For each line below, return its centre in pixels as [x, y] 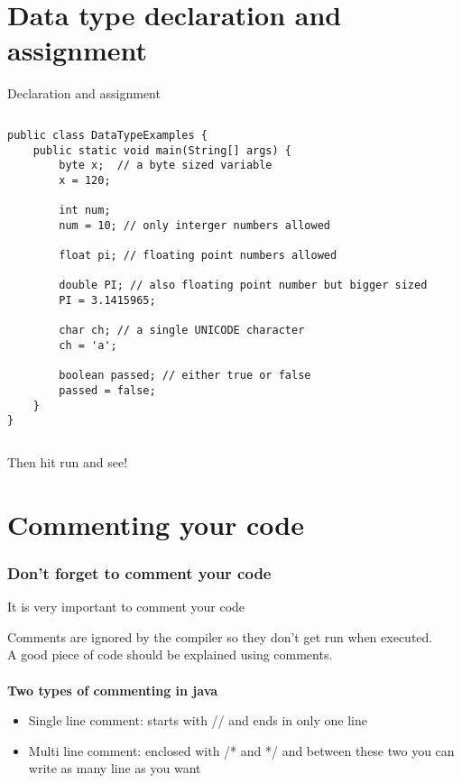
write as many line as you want [115, 768]
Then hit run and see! [68, 462]
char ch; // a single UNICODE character [182, 331]
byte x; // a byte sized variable [166, 166]
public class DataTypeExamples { [107, 135]
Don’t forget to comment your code [139, 572]
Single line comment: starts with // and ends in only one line [198, 720]
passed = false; [107, 391]
